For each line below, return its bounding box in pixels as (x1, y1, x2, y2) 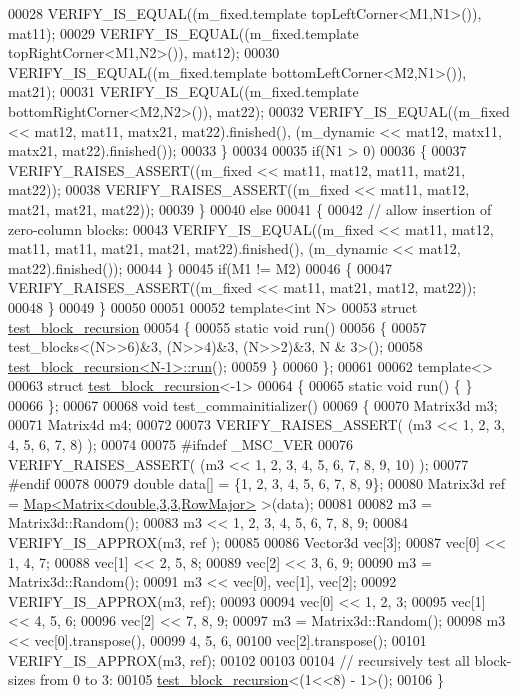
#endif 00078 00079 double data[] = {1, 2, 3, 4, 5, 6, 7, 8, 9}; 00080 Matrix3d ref (8, 473, 506, 494)
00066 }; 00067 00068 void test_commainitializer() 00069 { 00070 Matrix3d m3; (8, 394, 498, 415)
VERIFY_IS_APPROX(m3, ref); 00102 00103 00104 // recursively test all (8, 649, 470, 670)
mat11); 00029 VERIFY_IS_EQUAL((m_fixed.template (8, 22, 359, 43)
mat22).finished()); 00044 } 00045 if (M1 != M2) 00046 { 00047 (8, 257, 392, 278)
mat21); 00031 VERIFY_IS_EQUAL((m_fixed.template (8, 81, 359, 102)
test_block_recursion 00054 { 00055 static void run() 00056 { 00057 (8, 316, 427, 337)
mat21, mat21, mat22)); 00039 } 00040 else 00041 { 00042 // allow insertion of (8, 198, 492, 219)
